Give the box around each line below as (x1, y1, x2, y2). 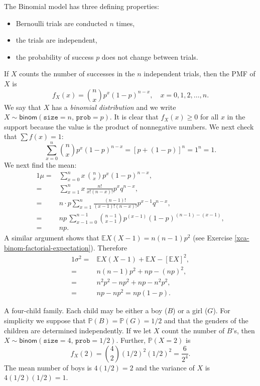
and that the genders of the (164, 315, 248, 326)
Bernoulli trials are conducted (16, 18, 107, 28)
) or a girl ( (173, 305, 208, 316)
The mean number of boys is (4, 362, 92, 372)
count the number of (162, 325, 225, 335)
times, (116, 18, 135, 28)
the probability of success (16, 51, 94, 62)
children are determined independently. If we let (4, 325, 152, 335)
